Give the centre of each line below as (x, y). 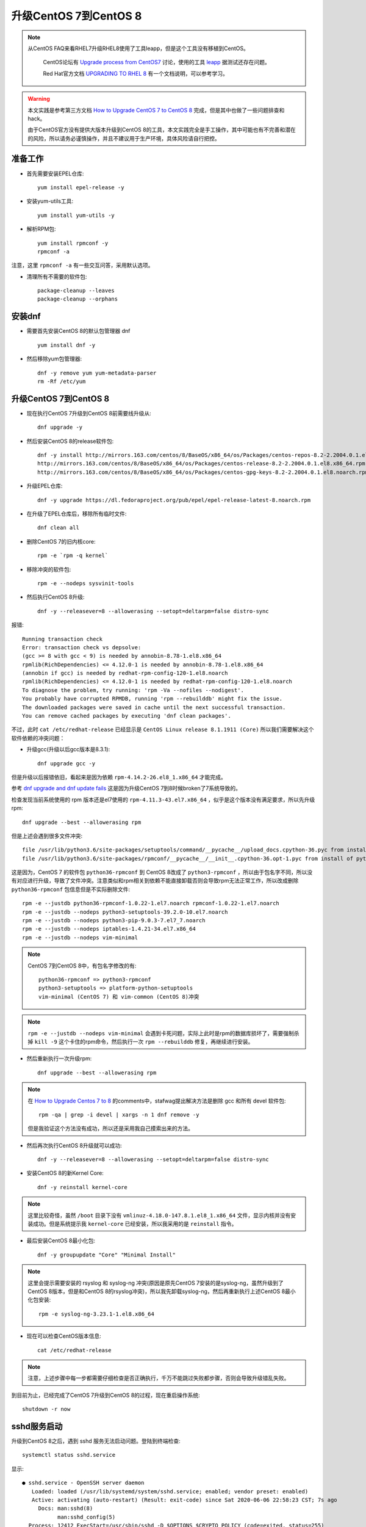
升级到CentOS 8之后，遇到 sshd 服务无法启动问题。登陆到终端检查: (96, 1441)
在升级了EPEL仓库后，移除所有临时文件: (77, 514)
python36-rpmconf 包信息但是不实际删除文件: (71, 889)
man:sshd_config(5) (86, 1517)
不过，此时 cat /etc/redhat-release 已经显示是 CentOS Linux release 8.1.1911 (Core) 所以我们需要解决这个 (163, 729)
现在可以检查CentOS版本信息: (64, 1336)
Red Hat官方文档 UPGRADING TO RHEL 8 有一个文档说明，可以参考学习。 (136, 73)
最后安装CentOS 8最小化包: (61, 1241)
